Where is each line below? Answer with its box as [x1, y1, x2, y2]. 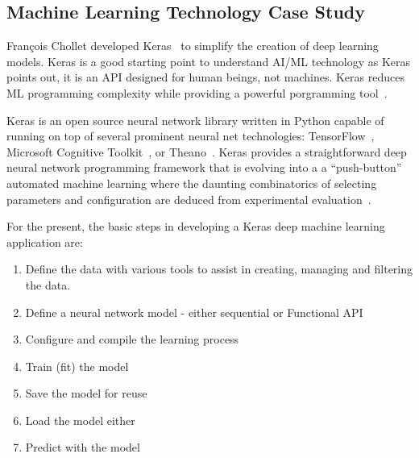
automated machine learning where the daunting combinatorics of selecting [6, 174, 377, 191]
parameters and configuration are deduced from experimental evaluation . [6, 190, 371, 207]
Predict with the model [25, 439, 140, 456]
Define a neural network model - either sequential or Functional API [25, 303, 363, 320]
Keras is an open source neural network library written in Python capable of [6, 111, 384, 128]
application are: [6, 233, 83, 250]
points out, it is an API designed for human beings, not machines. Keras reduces [6, 69, 404, 85]
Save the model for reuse [25, 385, 147, 402]
